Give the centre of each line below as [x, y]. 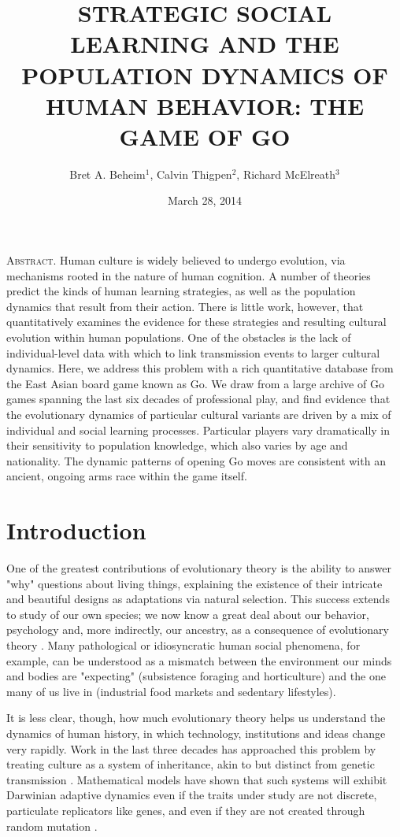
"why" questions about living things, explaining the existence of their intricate [194, 583]
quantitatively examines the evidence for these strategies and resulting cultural [196, 322]
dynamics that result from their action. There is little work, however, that [185, 306]
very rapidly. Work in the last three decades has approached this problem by [191, 748]
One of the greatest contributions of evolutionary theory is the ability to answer [199, 568]
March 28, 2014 [205, 200]
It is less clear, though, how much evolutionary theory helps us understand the [196, 718]
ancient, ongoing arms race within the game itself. [127, 476]
